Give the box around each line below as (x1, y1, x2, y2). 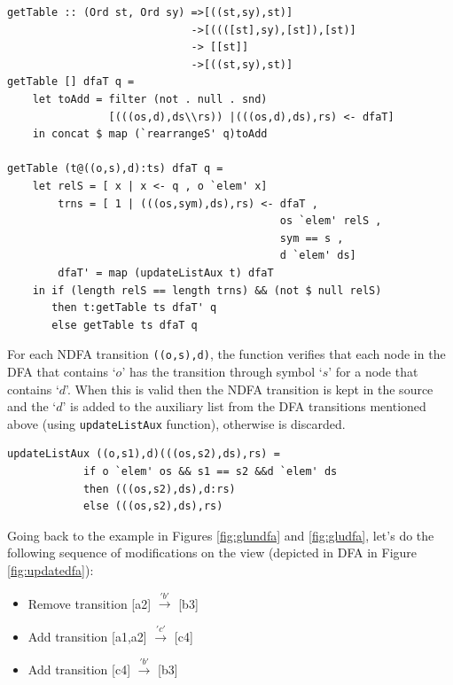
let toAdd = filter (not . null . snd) (32, 92, 268, 105)
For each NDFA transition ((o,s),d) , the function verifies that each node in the (7, 345, 446, 363)
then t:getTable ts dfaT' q (51, 301, 217, 315)
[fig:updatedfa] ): (7, 560, 94, 579)
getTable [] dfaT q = (7, 75, 135, 89)
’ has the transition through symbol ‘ (121, 362, 323, 380)
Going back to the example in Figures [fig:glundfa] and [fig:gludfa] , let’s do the (7, 525, 434, 544)
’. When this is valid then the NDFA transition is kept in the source (66, 379, 433, 398)
